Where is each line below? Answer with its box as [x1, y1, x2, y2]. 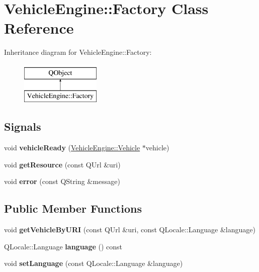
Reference [4, 18, 74, 38]
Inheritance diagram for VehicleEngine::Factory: [4, 47, 152, 57]
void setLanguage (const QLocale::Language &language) [4, 258, 183, 268]
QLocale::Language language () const [4, 241, 123, 251]
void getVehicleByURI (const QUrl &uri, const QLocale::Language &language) [4, 224, 255, 235]
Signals [4, 119, 41, 134]
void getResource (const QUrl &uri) [4, 159, 121, 169]
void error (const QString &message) [4, 176, 120, 187]
